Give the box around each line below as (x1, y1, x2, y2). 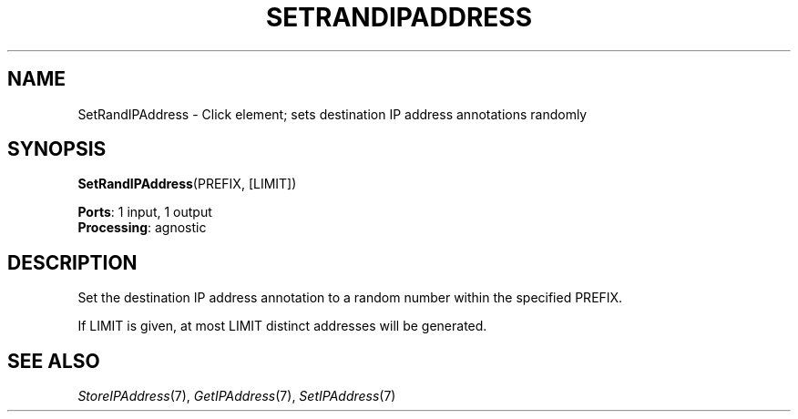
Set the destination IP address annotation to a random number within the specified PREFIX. (77, 290, 623, 306)
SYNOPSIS (7, 138, 107, 161)
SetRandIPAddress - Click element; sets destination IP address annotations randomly (77, 106, 588, 122)
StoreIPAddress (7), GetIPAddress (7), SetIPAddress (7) (77, 388, 396, 404)
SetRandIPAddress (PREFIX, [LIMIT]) (77, 176, 297, 192)
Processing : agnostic (77, 220, 207, 236)
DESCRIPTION (7, 250, 138, 274)
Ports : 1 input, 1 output (77, 204, 212, 220)
